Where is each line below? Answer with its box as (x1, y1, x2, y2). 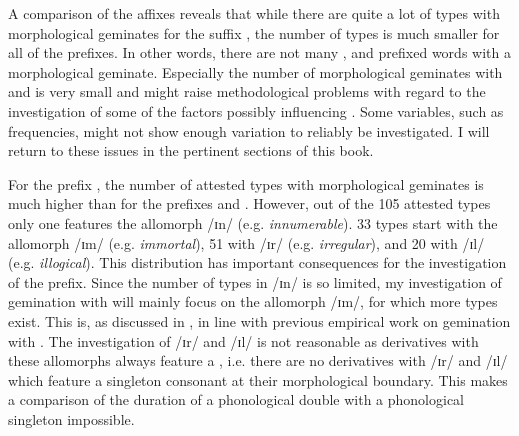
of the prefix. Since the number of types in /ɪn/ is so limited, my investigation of (8, 271, 502, 292)
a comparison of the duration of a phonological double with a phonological (8, 389, 464, 410)
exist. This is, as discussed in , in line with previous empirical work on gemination (8, 310, 511, 331)
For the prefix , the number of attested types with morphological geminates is (8, 173, 484, 194)
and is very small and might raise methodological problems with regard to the (8, 81, 486, 102)
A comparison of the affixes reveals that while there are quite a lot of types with (8, 3, 500, 23)
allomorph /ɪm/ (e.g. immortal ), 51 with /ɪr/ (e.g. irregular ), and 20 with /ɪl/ (8, 232, 485, 253)
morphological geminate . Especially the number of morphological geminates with (8, 61, 503, 82)
